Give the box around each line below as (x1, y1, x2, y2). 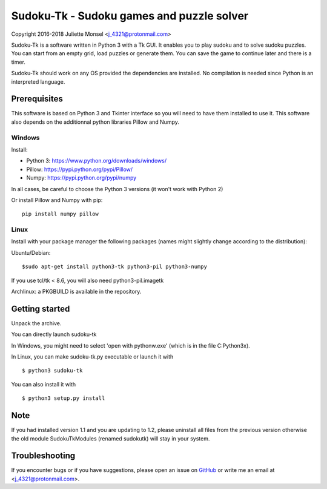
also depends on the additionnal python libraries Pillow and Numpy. (11, 118, 180, 126)
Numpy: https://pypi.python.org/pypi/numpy (26, 174, 137, 181)
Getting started (11, 303, 70, 314)
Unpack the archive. (11, 319, 62, 327)
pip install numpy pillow (22, 211, 99, 218)
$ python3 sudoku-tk (22, 367, 83, 374)
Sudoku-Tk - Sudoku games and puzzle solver (11, 9, 248, 22)
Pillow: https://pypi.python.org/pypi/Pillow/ (26, 166, 133, 173)
